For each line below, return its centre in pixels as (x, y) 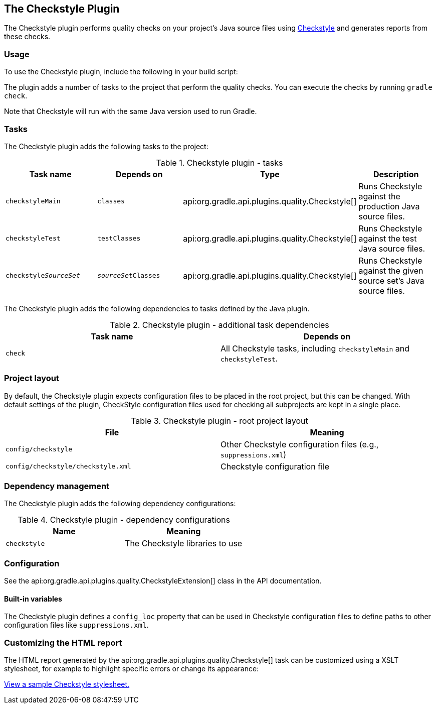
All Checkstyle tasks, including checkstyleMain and (315, 348)
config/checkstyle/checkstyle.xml (68, 466)
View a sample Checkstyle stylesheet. (67, 684)
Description (396, 174)
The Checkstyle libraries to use (184, 544)
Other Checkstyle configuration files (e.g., (300, 444)
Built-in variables (33, 599)
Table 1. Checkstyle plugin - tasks (220, 162)
